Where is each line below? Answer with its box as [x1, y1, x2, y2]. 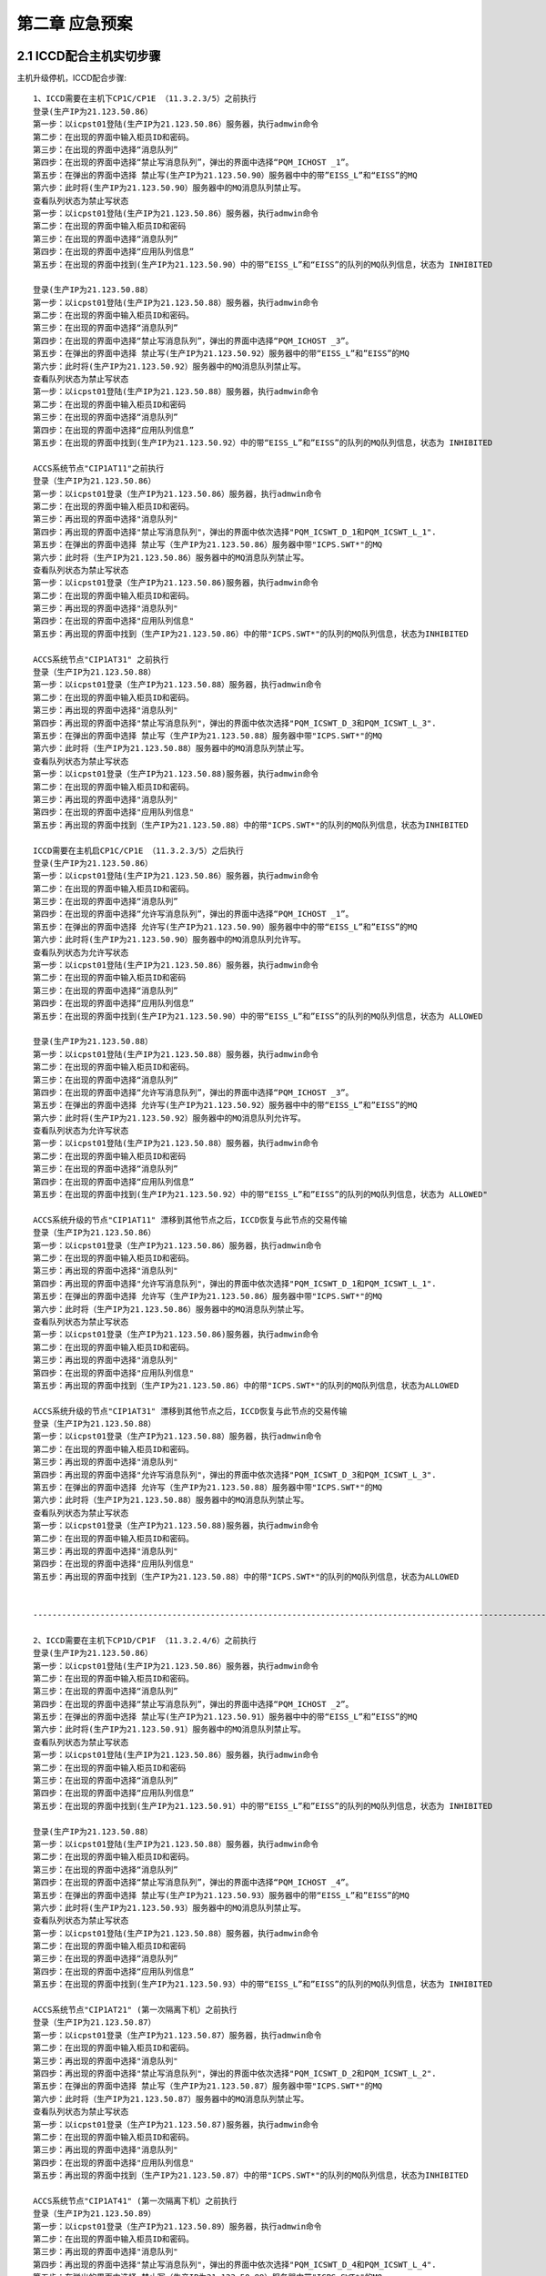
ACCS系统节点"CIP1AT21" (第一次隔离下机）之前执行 [33, 2005, 238, 2016]
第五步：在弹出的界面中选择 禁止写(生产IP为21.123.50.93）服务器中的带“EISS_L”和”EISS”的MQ [33, 1890, 409, 1900]
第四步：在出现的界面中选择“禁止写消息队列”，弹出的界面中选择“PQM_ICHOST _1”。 [33, 157, 354, 168]
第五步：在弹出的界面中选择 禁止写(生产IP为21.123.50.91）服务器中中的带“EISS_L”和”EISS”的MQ [33, 1712, 418, 1722]
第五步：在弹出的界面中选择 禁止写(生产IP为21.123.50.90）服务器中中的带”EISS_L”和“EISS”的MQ [33, 169, 418, 180]
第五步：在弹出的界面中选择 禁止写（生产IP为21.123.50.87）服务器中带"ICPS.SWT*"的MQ [33, 2081, 383, 2091]
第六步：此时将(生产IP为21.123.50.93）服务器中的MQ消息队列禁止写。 [33, 1903, 307, 1913]
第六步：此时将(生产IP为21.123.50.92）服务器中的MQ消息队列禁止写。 [33, 361, 307, 371]
